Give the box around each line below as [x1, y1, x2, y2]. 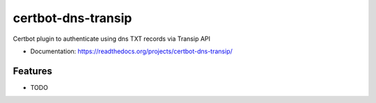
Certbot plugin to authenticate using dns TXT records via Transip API [13, 35, 211, 43]
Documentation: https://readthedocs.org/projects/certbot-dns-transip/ [30, 47, 233, 55]
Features [13, 65, 52, 77]
